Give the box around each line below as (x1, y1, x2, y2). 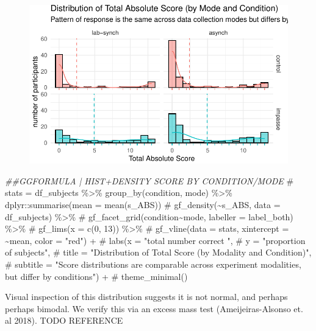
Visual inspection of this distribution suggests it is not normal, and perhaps (5, 290, 288, 303)
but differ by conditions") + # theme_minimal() (5, 270, 188, 282)
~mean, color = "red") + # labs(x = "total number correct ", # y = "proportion (5, 234, 306, 246)
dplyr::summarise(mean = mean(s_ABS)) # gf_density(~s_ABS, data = (5, 198, 281, 211)
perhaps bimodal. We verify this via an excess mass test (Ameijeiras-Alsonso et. (5, 302, 303, 315)
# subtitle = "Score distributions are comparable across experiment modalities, (5, 257, 301, 270)
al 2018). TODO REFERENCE (5, 314, 123, 327)
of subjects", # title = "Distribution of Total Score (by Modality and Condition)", (5, 246, 312, 259)
